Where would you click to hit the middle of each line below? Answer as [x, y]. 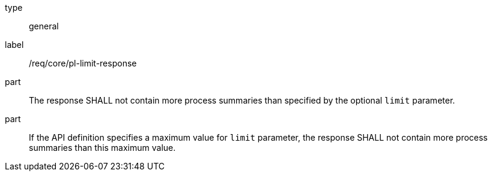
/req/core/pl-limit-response [83, 63]
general [44, 26]
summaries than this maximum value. [102, 148]
